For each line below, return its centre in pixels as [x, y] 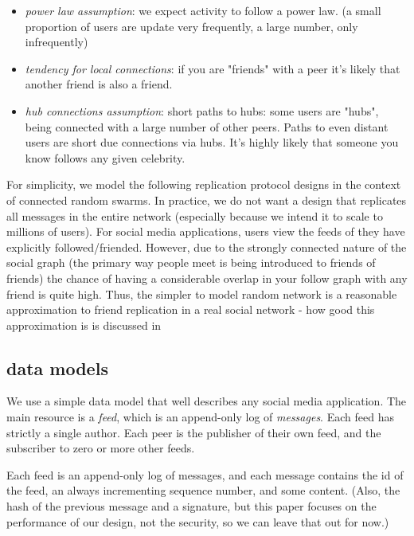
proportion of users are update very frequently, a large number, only [191, 26]
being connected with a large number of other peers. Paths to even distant [207, 126]
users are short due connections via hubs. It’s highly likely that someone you [212, 142]
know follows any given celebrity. [105, 157]
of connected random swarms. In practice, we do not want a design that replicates [207, 200]
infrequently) [57, 42]
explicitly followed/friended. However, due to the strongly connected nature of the [207, 246]
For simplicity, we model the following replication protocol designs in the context [204, 184]
